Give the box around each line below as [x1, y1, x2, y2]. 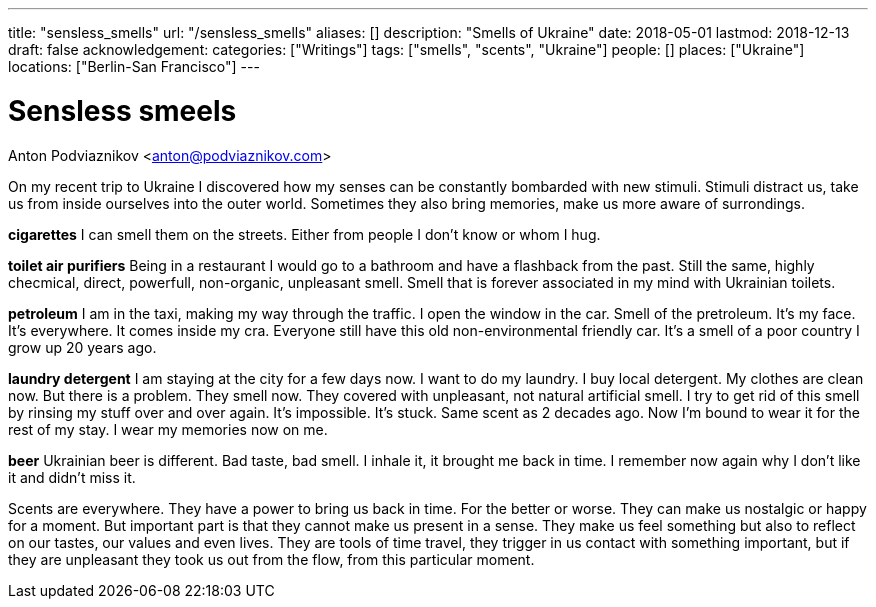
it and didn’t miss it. [8, 468, 136, 486]
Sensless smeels [8, 93, 237, 128]
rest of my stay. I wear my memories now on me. [8, 420, 328, 438]
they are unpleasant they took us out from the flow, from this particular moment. [8, 550, 535, 568]
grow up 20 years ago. [8, 338, 157, 356]
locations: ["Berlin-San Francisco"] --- [8, 58, 260, 75]
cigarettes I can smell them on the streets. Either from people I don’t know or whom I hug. [8, 225, 601, 243]
